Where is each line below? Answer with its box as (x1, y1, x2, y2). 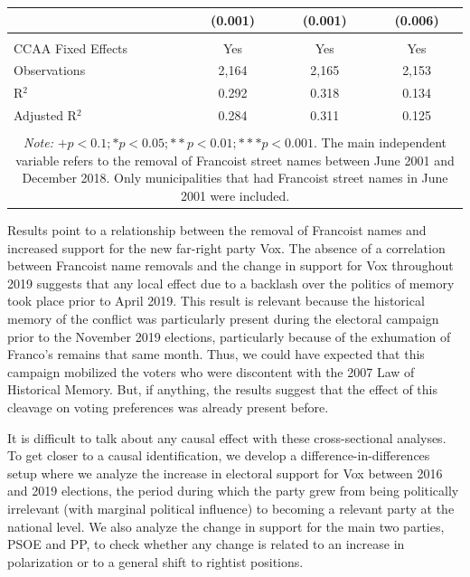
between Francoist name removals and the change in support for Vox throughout (7, 256, 454, 275)
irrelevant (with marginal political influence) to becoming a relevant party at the (7, 499, 455, 517)
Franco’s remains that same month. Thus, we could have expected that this (7, 345, 425, 364)
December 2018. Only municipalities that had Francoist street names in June (22, 168, 448, 187)
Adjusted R (14, 106, 77, 125)
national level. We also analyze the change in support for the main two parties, (7, 516, 445, 535)
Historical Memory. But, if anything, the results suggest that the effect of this (7, 380, 437, 399)
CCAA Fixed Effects (14, 38, 128, 57)
